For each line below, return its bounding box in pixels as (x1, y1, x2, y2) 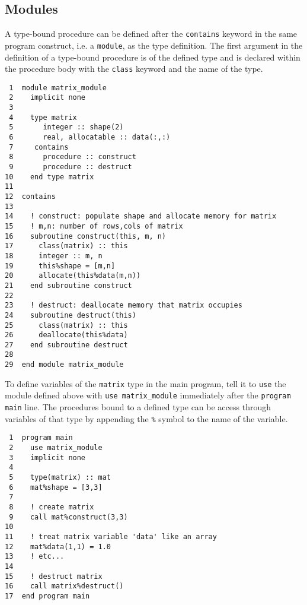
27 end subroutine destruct (5, 340, 128, 349)
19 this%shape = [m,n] (5, 261, 116, 270)
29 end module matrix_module (5, 360, 124, 369)
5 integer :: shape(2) (9, 123, 124, 132)
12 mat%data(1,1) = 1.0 (5, 542, 111, 551)
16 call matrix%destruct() (5, 582, 124, 591)
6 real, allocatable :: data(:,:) (9, 133, 171, 142)
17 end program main (5, 591, 90, 600)
